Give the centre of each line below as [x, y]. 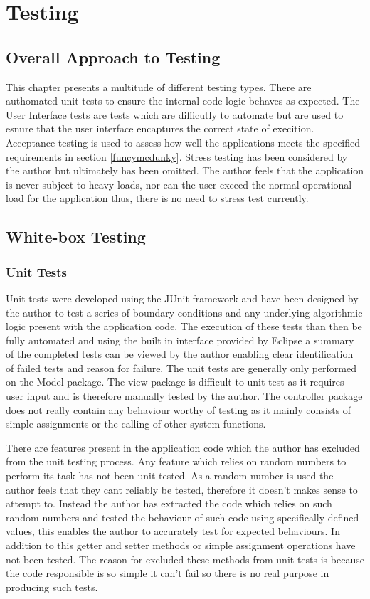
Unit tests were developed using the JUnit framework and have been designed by [182, 298]
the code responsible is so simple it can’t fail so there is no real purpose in [168, 573]
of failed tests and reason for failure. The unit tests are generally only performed [181, 367]
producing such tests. [52, 587]
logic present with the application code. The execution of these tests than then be [184, 326]
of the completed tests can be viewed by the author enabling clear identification [180, 354]
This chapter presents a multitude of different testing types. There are [159, 86]
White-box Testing [76, 237]
